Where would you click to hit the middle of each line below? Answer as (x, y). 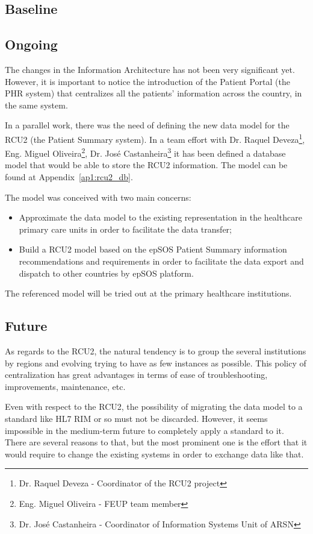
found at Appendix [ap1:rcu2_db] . (69, 177)
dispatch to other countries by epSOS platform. (106, 273)
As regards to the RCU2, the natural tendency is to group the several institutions (156, 351)
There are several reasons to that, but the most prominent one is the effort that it (156, 442)
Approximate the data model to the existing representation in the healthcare (160, 217)
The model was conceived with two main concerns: (98, 197)
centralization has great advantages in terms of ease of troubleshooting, (136, 375)
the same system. (36, 105)
